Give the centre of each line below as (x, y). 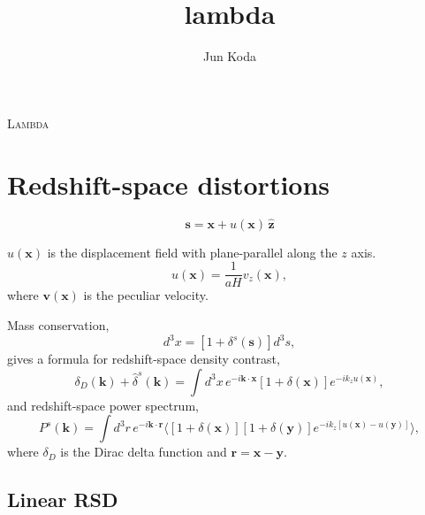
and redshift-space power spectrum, (103, 405)
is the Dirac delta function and (144, 452)
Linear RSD (63, 500)
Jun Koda (230, 56)
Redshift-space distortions (169, 184)
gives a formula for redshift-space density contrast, (144, 358)
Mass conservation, (58, 324)
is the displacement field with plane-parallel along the (192, 252)
